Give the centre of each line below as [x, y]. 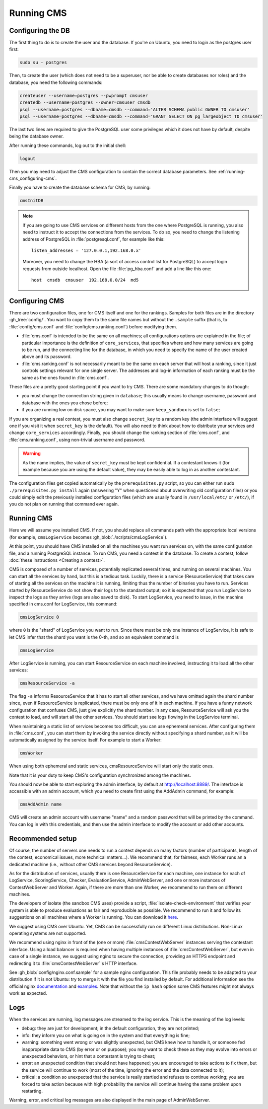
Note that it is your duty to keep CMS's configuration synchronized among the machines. [100, 775]
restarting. [32, 1091]
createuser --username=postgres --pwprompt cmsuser [84, 95]
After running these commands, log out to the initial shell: [68, 145]
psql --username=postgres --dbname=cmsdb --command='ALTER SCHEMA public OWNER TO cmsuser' [135, 110]
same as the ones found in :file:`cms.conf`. [65, 377]
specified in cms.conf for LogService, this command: [63, 604]
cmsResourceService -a [47, 683]
